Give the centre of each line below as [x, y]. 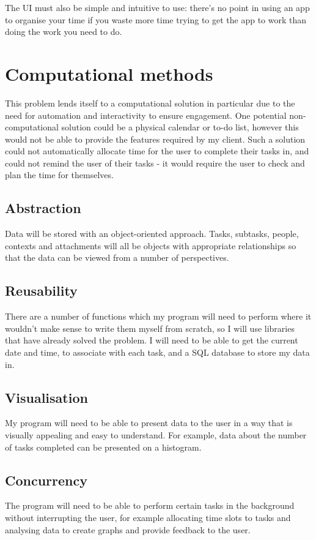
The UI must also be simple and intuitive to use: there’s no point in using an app [157, 7]
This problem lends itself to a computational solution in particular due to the [150, 103]
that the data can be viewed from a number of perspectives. [117, 257]
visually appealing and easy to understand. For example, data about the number [156, 435]
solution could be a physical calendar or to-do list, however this [180, 127]
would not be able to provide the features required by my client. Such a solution [155, 139]
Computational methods [109, 73]
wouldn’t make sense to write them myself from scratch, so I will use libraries [150, 328]
